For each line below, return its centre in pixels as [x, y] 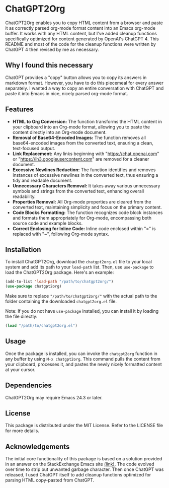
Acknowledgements [37, 446]
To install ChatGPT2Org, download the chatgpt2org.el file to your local [79, 262]
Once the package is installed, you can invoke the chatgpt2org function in [81, 354]
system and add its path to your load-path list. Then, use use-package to [79, 267]
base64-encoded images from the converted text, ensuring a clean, [83, 143]
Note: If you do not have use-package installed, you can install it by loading [82, 311]
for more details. [22, 431]
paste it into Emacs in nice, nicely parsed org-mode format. [67, 93]
